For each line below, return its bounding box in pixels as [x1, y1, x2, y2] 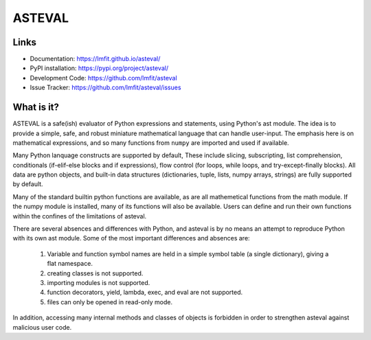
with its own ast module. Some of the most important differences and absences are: [12, 234, 250, 242]
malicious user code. [12, 323, 72, 331]
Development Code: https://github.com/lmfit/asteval [30, 73, 178, 82]
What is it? [12, 102, 60, 113]
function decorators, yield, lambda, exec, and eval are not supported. [47, 288, 243, 297]
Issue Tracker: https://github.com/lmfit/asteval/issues [30, 83, 181, 92]
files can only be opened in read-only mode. [47, 297, 173, 306]
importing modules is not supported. [47, 279, 150, 286]
